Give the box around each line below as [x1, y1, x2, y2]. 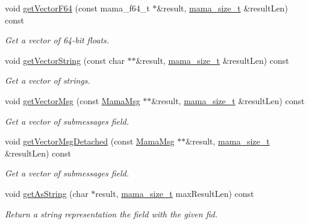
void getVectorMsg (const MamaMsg [5, 94, 140, 107]
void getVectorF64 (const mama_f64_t [5, 2, 150, 14]
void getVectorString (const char [5, 54, 125, 66]
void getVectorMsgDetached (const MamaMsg [5, 135, 175, 148]
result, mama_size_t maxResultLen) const [95, 187, 254, 199]
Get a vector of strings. [5, 74, 90, 87]
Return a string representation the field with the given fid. [5, 207, 217, 220]
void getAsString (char [5, 187, 89, 199]
